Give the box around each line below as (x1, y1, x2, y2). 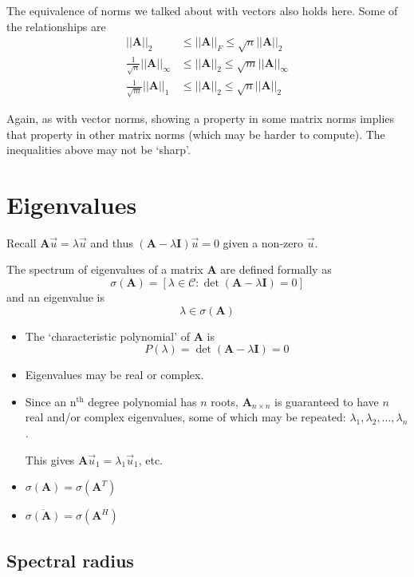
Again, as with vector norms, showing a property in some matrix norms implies (6, 109, 395, 126)
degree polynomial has (88, 393, 197, 409)
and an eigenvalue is (6, 289, 104, 306)
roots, (211, 393, 239, 409)
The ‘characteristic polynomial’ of (25, 327, 191, 344)
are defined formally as (220, 261, 332, 278)
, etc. (138, 451, 163, 468)
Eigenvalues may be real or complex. (25, 366, 204, 383)
